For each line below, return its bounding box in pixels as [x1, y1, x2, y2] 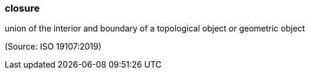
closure [5, 2, 40, 14]
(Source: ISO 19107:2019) [5, 41, 102, 52]
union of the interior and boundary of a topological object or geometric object [5, 23, 305, 34]
